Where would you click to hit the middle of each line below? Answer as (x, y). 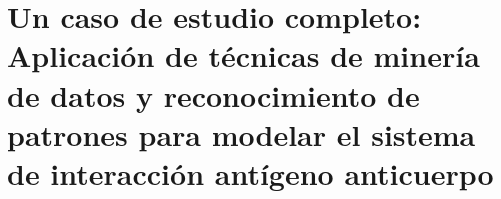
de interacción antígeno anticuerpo (250, 172)
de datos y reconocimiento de (213, 94)
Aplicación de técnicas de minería (243, 55)
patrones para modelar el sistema (241, 133)
